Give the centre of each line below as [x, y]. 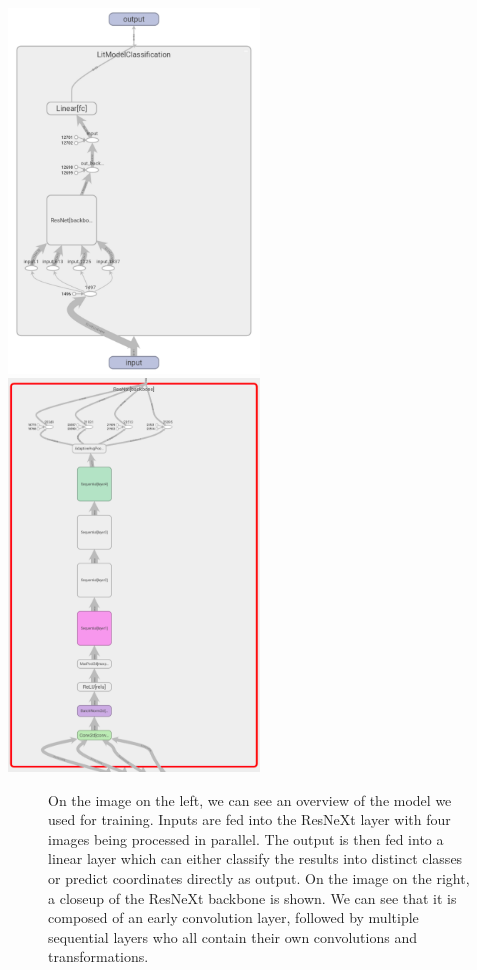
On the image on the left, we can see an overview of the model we [250, 799]
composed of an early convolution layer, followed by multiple [233, 917]
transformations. [98, 956]
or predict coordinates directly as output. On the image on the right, [259, 878]
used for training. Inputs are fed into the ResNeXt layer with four [249, 819]
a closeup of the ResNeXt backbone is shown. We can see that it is [252, 897]
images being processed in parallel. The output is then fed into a [246, 838]
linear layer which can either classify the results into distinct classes [255, 858]
